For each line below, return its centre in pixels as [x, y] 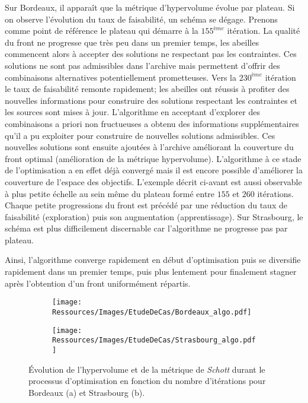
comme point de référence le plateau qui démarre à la [102, 31]
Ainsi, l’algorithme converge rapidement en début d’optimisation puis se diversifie [153, 260]
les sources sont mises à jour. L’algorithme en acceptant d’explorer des [132, 112]
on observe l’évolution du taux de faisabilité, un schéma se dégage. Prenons [141, 19]
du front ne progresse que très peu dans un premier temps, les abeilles [132, 42]
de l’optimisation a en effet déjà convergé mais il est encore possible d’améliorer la [154, 170]
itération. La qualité [264, 31]
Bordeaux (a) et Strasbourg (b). [87, 392]
